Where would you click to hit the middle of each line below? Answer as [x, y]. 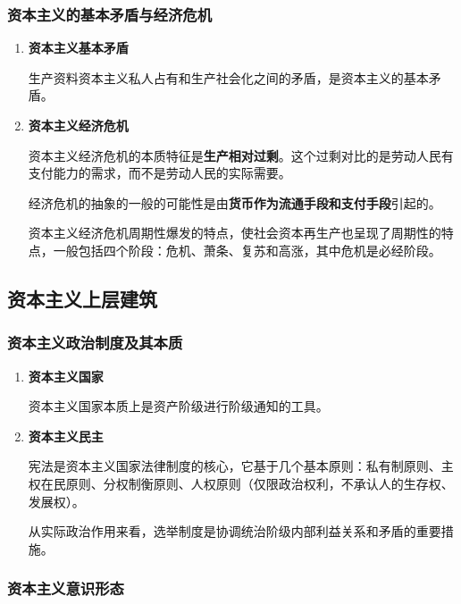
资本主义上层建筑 [82, 298]
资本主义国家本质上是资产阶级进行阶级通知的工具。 [178, 406]
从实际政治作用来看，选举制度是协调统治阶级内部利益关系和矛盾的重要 [235, 531]
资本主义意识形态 [66, 588]
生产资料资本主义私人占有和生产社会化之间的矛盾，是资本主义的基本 [228, 77]
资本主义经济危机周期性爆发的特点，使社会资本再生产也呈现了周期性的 [235, 233]
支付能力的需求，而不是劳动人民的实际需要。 [159, 173]
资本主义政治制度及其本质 [95, 343]
